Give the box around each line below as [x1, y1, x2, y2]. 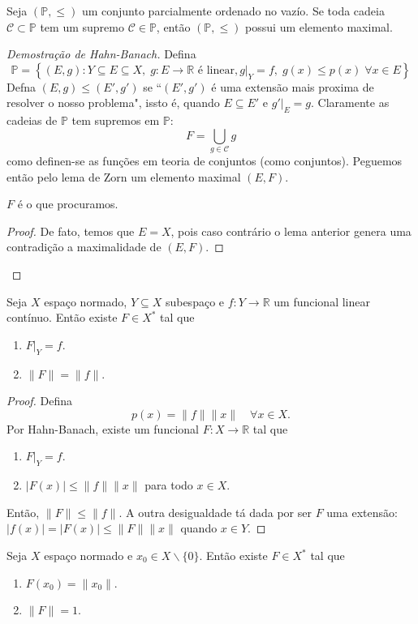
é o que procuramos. [17, 195, 119, 212]
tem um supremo [40, 18, 124, 35]
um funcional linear [274, 293, 370, 310]
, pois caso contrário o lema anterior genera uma [170, 222, 412, 239]
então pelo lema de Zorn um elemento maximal [6, 168, 241, 185]
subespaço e [165, 293, 225, 310]
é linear [197, 64, 235, 76]
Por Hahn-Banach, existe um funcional [6, 420, 199, 437]
